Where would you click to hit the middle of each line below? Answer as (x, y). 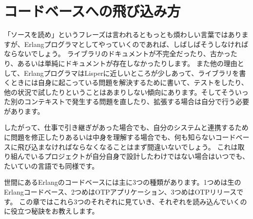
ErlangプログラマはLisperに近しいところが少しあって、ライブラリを (131, 73)
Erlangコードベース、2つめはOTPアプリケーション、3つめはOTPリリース (120, 192)
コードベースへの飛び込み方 (92, 11)
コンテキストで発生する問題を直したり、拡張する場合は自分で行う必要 (137, 101)
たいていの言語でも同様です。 (51, 165)
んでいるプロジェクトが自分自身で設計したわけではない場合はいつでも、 (133, 156)
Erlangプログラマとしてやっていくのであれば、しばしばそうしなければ (136, 44)
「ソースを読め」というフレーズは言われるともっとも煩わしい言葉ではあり (123, 34)
